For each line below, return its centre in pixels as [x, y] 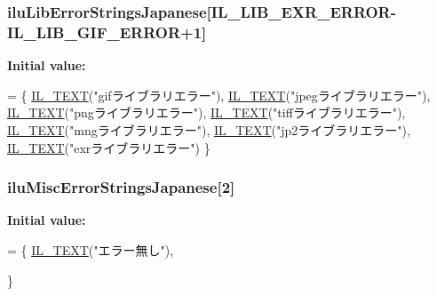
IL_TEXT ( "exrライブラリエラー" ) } [109, 147]
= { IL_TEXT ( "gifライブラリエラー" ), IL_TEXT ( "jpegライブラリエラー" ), [219, 95]
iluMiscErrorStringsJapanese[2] [121, 187]
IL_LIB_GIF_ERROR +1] [107, 32]
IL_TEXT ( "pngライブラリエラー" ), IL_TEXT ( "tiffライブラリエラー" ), [207, 112]
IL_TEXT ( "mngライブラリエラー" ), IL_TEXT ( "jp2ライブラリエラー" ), [209, 129]
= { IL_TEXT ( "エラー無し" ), [91, 249]
